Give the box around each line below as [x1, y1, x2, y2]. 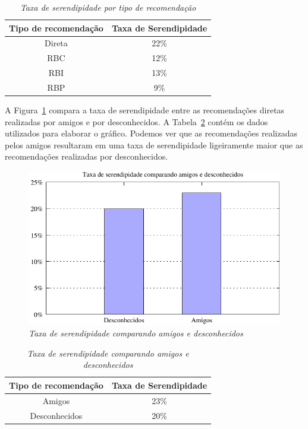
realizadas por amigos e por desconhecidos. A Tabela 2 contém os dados [5, 115, 268, 128]
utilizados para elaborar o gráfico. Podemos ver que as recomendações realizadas [5, 127, 297, 139]
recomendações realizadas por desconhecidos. [5, 150, 168, 163]
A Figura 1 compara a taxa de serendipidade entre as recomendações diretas [5, 104, 285, 116]
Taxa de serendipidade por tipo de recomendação [20, 1, 196, 13]
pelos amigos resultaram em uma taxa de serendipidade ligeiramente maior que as [5, 138, 303, 151]
